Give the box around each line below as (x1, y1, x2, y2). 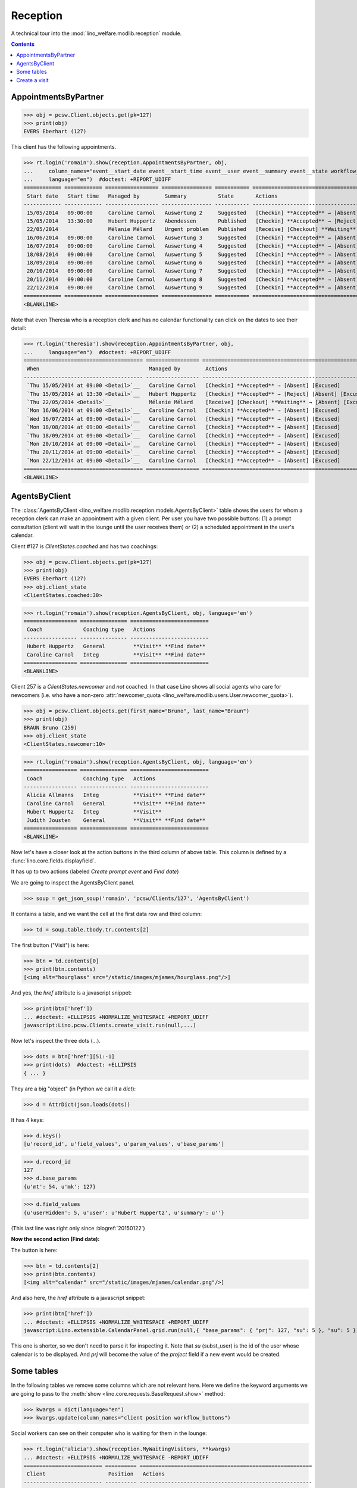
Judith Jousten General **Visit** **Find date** (27, 817, 206, 824)
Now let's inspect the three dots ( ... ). (11, 1037, 101, 1045)
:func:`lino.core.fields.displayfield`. (11, 857, 96, 864)
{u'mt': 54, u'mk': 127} (23, 1183, 96, 1190)
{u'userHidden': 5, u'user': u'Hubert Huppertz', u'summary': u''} (23, 1209, 225, 1216)
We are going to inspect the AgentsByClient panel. (11, 879, 135, 886)
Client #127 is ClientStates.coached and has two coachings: (11, 542, 158, 550)
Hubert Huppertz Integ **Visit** (27, 808, 162, 815)
